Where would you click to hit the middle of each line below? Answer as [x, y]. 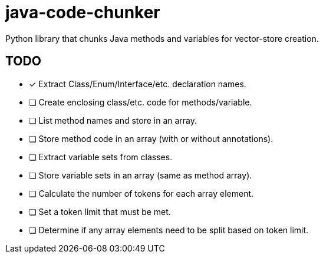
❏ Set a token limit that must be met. [100, 211]
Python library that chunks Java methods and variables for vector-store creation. [162, 38]
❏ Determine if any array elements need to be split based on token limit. [169, 230]
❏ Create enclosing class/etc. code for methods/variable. [141, 102]
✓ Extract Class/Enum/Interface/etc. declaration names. [138, 84]
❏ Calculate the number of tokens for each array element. [141, 193]
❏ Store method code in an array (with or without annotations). [151, 138]
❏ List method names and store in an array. [113, 120]
